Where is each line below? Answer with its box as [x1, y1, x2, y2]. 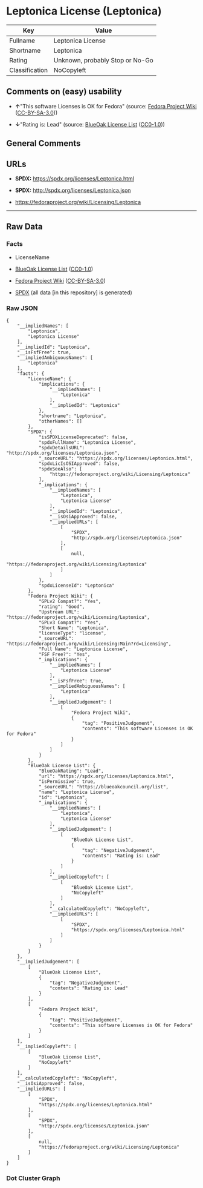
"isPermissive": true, [38, 778, 96, 785]
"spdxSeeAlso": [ [38, 466, 83, 472]
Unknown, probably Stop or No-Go [53, 56, 154, 64]
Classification [9, 65, 48, 74]
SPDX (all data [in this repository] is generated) [14, 289, 133, 296]
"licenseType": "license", [38, 630, 107, 636]
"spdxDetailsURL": [38, 444, 85, 450]
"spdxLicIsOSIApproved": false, [38, 460, 120, 467]
